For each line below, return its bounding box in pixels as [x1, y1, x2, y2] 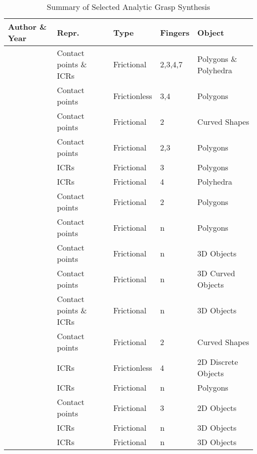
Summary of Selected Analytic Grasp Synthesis [46, 1, 211, 12]
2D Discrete [197, 356, 238, 367]
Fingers [160, 26, 190, 38]
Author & [8, 21, 47, 32]
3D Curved [197, 267, 235, 279]
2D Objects [197, 402, 237, 413]
